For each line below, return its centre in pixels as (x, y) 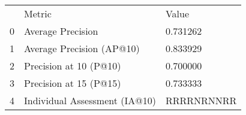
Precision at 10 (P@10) (73, 66)
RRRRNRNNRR (201, 100)
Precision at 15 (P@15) (73, 83)
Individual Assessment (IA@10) (90, 100)
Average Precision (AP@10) (82, 48)
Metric (38, 13)
